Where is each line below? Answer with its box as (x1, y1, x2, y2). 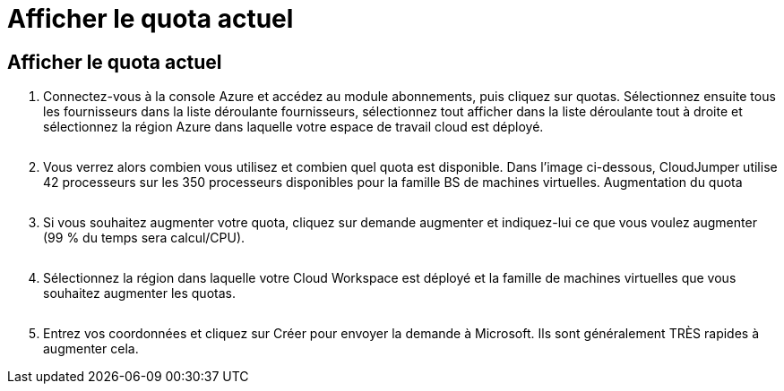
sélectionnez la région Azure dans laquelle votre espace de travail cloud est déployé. (43, 119, 544, 135)
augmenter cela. (43, 341, 139, 357)
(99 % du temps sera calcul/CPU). (43, 230, 246, 246)
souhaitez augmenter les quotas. (43, 285, 236, 302)
